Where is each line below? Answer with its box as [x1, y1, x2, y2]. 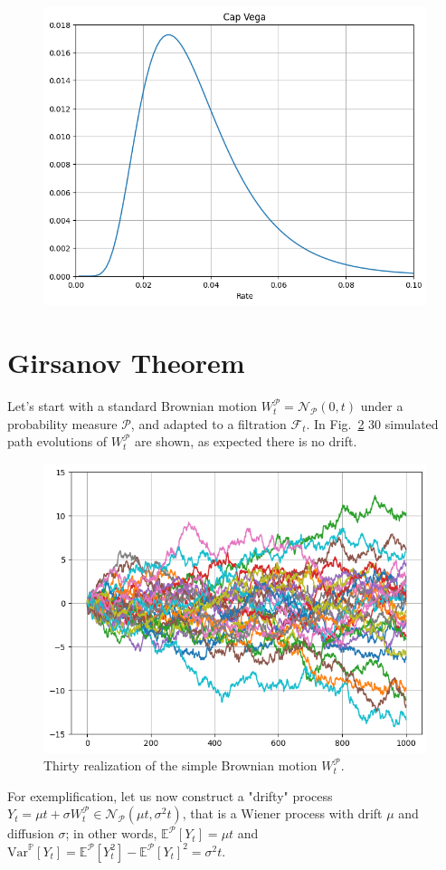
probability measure [7, 414, 118, 433]
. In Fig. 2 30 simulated [306, 414, 439, 433]
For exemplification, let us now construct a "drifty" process [7, 786, 333, 805]
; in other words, [65, 824, 157, 843]
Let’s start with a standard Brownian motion [7, 397, 258, 416]
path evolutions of [7, 432, 108, 451]
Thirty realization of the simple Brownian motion [43, 756, 318, 775]
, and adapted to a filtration [130, 414, 287, 433]
